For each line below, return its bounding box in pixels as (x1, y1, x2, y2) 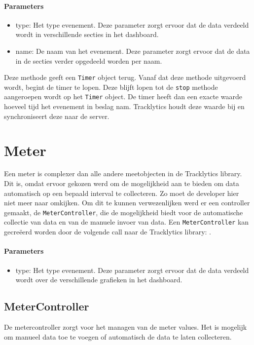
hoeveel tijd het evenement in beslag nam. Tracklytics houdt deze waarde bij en (4, 101, 245, 112)
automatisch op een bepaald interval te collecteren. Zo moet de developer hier (4, 188, 239, 198)
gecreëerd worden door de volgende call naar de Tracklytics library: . (4, 227, 211, 237)
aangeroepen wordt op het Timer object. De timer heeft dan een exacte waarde (4, 91, 242, 102)
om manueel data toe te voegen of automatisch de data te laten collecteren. (4, 331, 232, 342)
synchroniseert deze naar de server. (4, 111, 109, 121)
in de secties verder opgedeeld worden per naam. (15, 55, 162, 66)
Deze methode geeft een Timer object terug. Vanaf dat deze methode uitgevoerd (4, 72, 246, 82)
